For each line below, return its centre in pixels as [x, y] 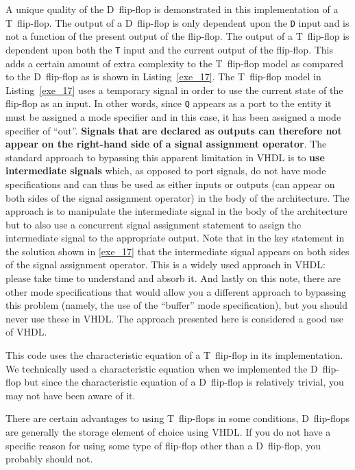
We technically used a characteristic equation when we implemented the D [162, 368]
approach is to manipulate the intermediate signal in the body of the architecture [176, 211]
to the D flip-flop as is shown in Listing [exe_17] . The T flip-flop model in [163, 77]
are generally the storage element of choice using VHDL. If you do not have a [168, 432]
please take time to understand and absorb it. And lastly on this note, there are [173, 278]
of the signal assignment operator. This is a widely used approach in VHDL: [166, 265]
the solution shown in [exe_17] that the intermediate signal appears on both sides [177, 251]
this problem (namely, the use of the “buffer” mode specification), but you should [176, 305]
